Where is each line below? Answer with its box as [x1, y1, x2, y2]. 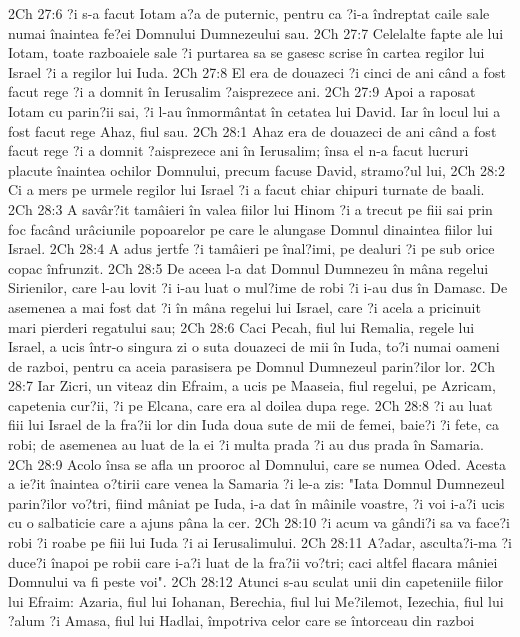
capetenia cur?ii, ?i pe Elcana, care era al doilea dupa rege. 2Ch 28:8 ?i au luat [8, 394, 493, 415]
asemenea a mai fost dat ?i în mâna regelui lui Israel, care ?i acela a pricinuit [8, 296, 481, 317]
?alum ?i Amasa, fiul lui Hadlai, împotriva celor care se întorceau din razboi [8, 610, 475, 631]
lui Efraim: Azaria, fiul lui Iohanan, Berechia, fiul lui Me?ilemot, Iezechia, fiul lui [8, 590, 504, 611]
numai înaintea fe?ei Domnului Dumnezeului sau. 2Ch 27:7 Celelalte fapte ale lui [8, 22, 504, 43]
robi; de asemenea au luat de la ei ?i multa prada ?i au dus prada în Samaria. [8, 434, 484, 455]
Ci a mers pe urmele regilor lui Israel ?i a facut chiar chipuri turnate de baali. [8, 179, 485, 200]
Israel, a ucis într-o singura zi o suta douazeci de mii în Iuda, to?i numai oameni [8, 336, 500, 357]
